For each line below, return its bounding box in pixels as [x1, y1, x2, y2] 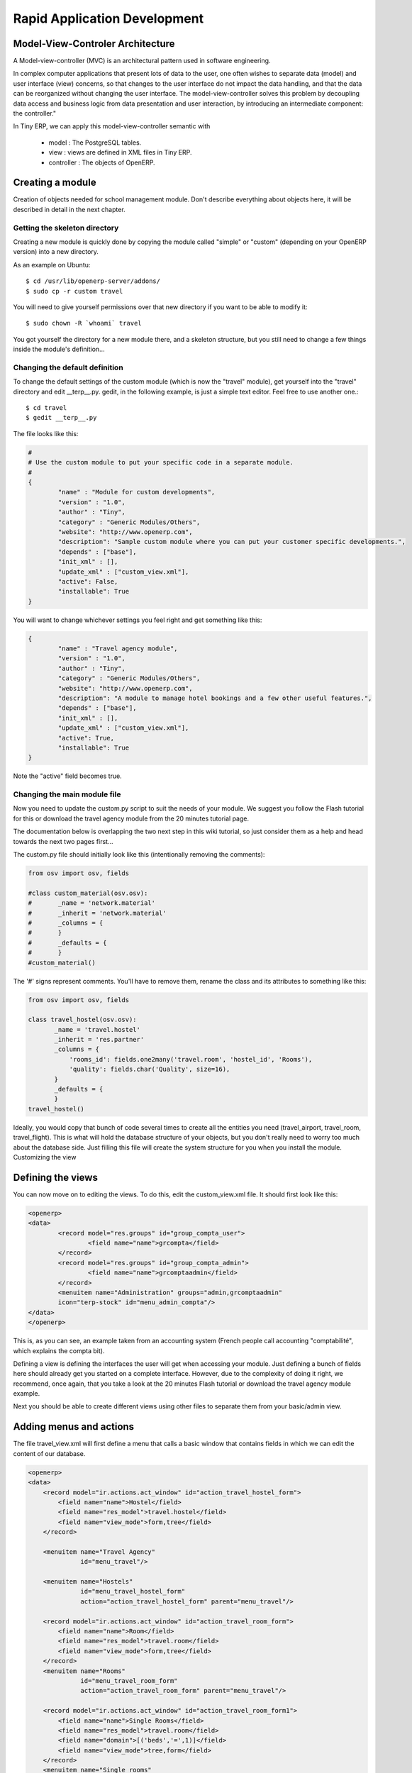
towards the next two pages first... [13, 837, 113, 845]
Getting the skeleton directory [13, 223, 119, 233]
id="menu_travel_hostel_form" [80, 1587, 186, 1596]
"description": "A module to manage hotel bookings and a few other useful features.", [57, 694, 372, 702]
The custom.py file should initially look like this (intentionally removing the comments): [13, 850, 265, 859]
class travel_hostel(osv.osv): [28, 1016, 138, 1024]
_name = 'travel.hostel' [54, 1026, 141, 1033]
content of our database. [13, 1449, 86, 1457]
